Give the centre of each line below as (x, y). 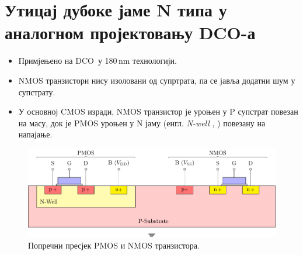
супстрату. (37, 92)
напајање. (35, 134)
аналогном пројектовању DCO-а (130, 32)
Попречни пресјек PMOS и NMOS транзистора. (114, 245)
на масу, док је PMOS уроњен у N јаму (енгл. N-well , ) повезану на (142, 123)
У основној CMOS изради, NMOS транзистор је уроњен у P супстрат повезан (158, 111)
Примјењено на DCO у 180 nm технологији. (97, 61)
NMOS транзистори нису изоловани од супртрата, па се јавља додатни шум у (157, 80)
